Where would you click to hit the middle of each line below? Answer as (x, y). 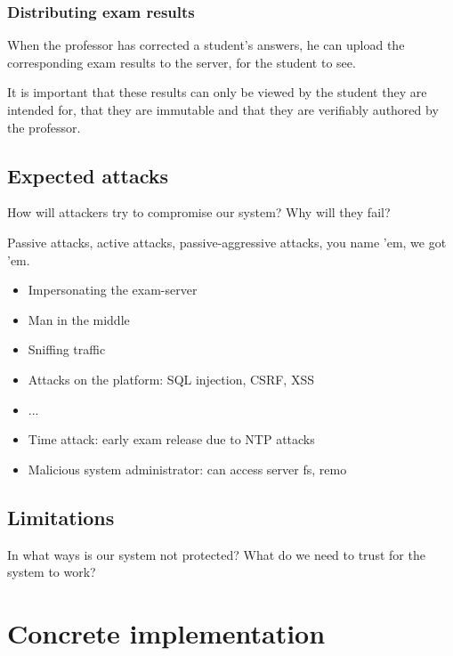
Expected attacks (88, 175)
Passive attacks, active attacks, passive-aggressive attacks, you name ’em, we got (227, 242)
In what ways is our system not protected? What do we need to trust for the (216, 554)
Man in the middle (79, 319)
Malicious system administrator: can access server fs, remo (187, 469)
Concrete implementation (166, 632)
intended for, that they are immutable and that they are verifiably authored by (223, 109)
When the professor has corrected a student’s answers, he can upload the (206, 45)
